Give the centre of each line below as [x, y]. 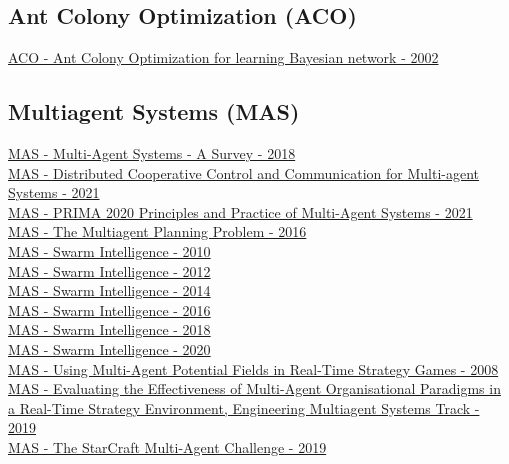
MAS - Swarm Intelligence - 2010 [109, 250]
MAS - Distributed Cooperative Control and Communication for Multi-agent [244, 172]
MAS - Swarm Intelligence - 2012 [109, 270]
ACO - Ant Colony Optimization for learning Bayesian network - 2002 [223, 57]
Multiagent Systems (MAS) [154, 111]
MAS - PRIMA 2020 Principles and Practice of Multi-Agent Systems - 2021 [240, 211]
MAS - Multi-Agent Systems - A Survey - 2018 [152, 153]
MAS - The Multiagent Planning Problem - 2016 [157, 231]
